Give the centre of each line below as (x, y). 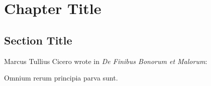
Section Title (38, 40)
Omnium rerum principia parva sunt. (61, 78)
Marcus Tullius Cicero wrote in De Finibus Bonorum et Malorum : (106, 61)
